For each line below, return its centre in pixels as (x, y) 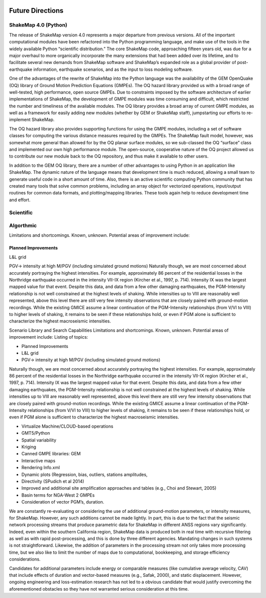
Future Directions (36, 11)
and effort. (20, 200)
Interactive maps (38, 461)
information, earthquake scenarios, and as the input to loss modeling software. (113, 69)
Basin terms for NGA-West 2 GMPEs (58, 495)
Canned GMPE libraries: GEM (51, 454)
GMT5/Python (36, 433)
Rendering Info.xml (41, 468)
